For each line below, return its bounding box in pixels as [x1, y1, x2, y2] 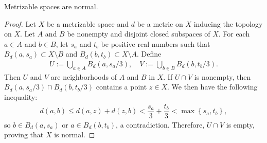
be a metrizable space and [46, 18, 129, 29]
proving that [4, 129, 44, 140]
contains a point [96, 81, 147, 92]
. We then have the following [167, 81, 258, 92]
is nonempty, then [194, 71, 251, 82]
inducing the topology [193, 18, 263, 29]
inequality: [4, 91, 38, 102]
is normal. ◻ [54, 129, 95, 140]
